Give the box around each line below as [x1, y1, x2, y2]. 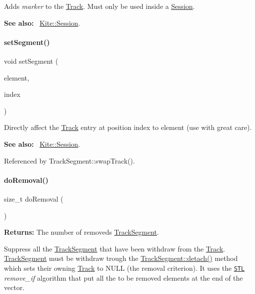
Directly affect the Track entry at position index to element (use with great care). [4, 122, 252, 132]
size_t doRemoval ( [4, 193, 63, 204]
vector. [4, 282, 25, 293]
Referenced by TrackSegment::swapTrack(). [4, 155, 135, 166]
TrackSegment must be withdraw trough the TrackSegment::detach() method [4, 253, 238, 263]
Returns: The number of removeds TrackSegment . [4, 227, 159, 237]
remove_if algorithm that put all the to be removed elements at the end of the [4, 272, 243, 283]
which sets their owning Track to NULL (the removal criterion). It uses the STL [4, 262, 245, 273]
